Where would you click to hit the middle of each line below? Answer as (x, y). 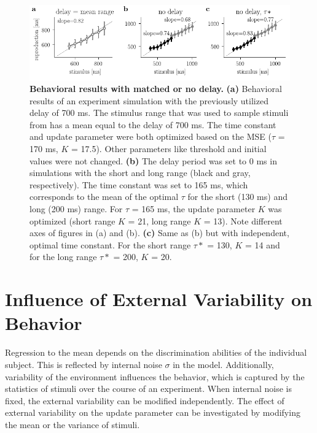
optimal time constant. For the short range (110, 244)
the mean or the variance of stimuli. (72, 424)
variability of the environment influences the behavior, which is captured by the (155, 376)
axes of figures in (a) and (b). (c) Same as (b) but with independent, (159, 233)
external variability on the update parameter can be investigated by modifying (153, 412)
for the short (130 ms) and (237, 197)
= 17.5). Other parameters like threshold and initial (169, 149)
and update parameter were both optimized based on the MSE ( (151, 136)
